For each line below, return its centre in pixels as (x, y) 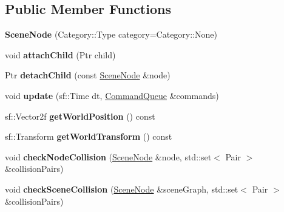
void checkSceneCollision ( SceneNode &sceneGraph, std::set (122, 189)
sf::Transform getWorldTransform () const (89, 136)
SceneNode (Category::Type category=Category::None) (111, 34)
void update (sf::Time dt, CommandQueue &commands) (112, 95)
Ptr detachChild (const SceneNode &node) (88, 75)
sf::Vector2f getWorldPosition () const (80, 116)
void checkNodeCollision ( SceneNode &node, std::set (108, 156)
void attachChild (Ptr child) (60, 54)
